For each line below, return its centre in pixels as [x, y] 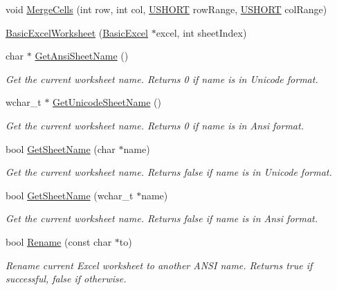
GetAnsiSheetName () [82, 56]
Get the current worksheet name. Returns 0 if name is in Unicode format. [162, 79]
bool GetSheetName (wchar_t [70, 195]
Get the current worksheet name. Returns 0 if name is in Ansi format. [155, 125]
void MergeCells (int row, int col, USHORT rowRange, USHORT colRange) [166, 9]
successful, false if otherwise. [66, 279]
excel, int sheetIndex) [201, 32]
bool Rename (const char [59, 241]
